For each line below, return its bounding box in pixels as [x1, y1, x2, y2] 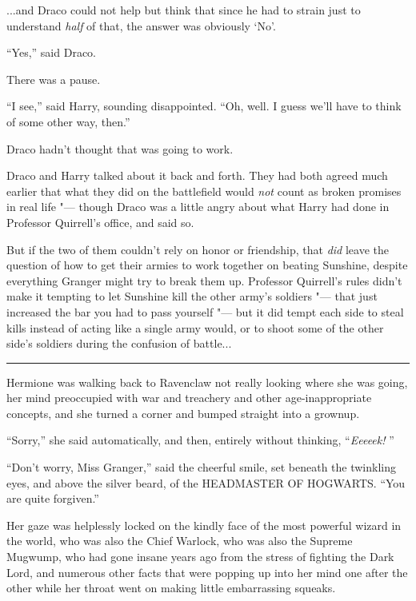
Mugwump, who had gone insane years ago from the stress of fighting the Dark [6, 548, 394, 565]
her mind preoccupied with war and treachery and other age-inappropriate [6, 389, 372, 406]
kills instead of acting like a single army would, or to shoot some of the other [6, 319, 384, 336]
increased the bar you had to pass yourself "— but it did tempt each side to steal [6, 303, 404, 320]
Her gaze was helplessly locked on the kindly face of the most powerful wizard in [6, 516, 402, 533]
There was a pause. [6, 70, 101, 87]
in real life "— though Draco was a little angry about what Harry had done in [6, 198, 390, 215]
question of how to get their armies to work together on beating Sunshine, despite [6, 257, 408, 273]
